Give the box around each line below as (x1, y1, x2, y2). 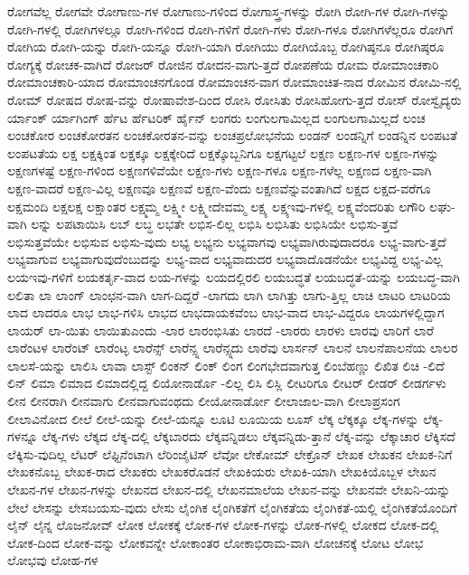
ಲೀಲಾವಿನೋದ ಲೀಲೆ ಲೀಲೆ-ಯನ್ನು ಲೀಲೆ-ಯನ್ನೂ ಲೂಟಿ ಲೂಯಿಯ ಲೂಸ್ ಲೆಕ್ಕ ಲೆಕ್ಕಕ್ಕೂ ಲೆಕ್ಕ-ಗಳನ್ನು (7, 409, 419, 428)
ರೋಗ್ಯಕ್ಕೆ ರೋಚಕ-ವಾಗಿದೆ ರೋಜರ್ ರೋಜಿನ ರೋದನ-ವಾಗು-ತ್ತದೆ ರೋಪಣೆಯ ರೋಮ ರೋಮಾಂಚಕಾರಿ (7, 54, 439, 73)
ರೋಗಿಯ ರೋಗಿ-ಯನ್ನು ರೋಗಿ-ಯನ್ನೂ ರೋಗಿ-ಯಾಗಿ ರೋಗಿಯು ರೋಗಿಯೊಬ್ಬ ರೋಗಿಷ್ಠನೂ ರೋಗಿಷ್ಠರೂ (7, 37, 445, 56)
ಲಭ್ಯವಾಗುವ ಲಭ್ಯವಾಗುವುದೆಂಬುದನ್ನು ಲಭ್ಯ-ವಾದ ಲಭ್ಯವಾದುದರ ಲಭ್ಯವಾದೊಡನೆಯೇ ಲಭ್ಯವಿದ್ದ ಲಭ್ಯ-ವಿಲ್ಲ (7, 250, 443, 269)
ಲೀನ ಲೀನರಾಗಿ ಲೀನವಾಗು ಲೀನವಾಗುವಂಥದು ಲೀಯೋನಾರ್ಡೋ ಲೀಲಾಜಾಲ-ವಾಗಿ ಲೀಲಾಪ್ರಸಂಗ (7, 391, 400, 410)
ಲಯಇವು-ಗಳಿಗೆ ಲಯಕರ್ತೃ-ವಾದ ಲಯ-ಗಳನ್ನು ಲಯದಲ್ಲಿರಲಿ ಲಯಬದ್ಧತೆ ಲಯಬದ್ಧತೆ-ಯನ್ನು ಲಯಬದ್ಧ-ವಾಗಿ (7, 267, 460, 286)
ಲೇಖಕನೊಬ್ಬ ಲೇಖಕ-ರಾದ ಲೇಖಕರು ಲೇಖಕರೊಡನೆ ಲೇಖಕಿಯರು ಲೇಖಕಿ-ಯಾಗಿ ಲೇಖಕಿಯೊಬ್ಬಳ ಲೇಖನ (7, 462, 436, 481)
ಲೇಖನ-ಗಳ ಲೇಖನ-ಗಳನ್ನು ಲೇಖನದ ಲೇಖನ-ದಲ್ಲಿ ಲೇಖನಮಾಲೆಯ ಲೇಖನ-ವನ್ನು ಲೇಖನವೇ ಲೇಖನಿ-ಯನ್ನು (7, 480, 451, 499)
